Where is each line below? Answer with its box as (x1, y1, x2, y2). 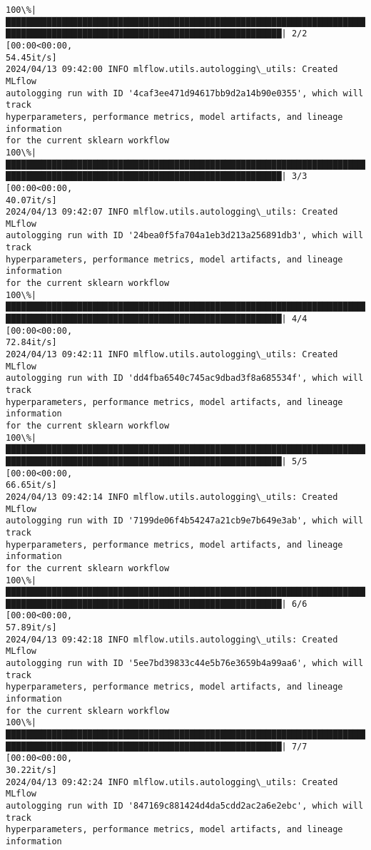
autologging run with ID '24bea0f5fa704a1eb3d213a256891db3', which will (6, 230, 364, 241)
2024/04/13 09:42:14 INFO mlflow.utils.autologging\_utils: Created (6, 491, 338, 502)
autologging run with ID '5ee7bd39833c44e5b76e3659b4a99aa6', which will (6, 658, 364, 669)
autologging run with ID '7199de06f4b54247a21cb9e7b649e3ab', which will (6, 516, 364, 526)
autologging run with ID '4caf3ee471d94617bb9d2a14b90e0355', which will (6, 88, 364, 98)
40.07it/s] (6, 195, 57, 205)
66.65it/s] (6, 480, 57, 491)
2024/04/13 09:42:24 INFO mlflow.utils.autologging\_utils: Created (6, 777, 338, 787)
